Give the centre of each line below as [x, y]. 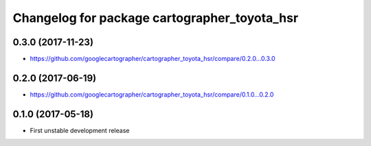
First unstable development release [80, 130]
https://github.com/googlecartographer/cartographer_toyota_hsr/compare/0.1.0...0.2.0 [152, 94]
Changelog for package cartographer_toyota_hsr [156, 18]
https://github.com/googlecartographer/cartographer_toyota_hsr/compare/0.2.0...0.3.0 [153, 59]
